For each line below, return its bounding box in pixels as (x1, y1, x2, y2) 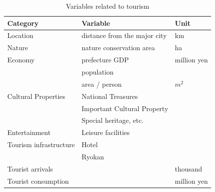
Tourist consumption (7, 175, 69, 186)
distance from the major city (81, 30, 167, 40)
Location (7, 30, 34, 40)
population (81, 66, 114, 77)
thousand (175, 163, 202, 173)
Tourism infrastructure (7, 139, 75, 150)
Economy (7, 55, 35, 65)
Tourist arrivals (7, 163, 53, 173)
